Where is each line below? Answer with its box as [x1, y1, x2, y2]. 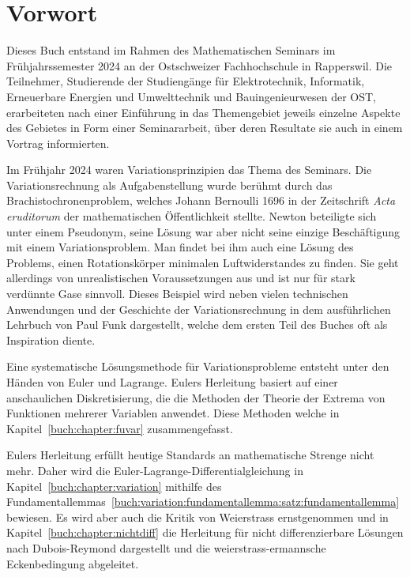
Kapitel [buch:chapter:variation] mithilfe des [6, 477, 222, 494]
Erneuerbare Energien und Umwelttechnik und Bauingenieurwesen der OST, [6, 88, 376, 104]
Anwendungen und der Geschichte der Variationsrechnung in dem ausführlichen [6, 300, 391, 317]
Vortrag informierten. [6, 134, 110, 151]
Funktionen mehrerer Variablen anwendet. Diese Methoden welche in [6, 405, 340, 421]
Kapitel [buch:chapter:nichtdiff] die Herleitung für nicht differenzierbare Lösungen [6, 524, 404, 541]
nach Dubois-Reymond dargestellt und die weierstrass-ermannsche [6, 539, 326, 556]
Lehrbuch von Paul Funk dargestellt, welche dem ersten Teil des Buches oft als [6, 316, 388, 333]
